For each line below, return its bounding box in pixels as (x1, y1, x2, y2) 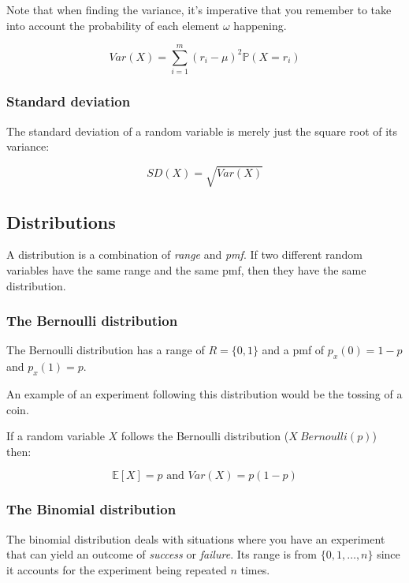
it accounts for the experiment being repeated (6, 561, 227, 577)
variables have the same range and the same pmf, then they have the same (6, 262, 366, 278)
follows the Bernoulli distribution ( (121, 428, 289, 444)
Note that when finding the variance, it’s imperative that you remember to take (6, 2, 392, 17)
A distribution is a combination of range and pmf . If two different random (6, 246, 363, 263)
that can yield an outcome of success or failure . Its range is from (6, 546, 318, 562)
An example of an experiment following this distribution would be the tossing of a (6, 386, 403, 402)
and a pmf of (262, 342, 325, 358)
